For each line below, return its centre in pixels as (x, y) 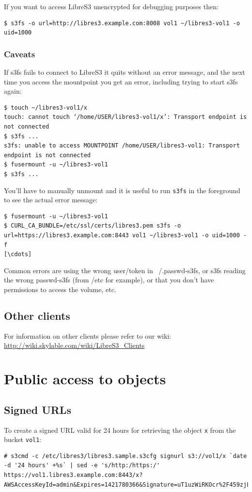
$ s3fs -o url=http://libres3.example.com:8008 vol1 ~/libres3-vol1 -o (122, 23)
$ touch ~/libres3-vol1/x (46, 107)
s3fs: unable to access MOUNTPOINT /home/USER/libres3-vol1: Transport (122, 146)
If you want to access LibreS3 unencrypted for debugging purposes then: (111, 6)
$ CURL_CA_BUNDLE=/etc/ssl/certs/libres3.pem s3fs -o (93, 226)
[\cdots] (18, 254)
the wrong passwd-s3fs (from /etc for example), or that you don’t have (109, 280)
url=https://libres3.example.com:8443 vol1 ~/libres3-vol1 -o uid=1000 (122, 235)
